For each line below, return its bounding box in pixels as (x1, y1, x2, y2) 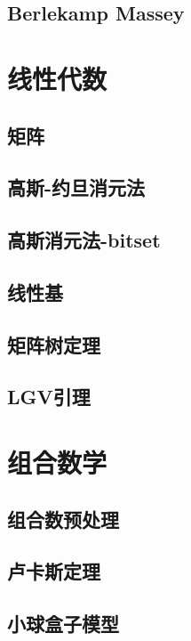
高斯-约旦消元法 (7, 174, 146, 201)
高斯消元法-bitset (7, 226, 161, 254)
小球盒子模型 (7, 610, 119, 637)
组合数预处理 (7, 505, 119, 532)
